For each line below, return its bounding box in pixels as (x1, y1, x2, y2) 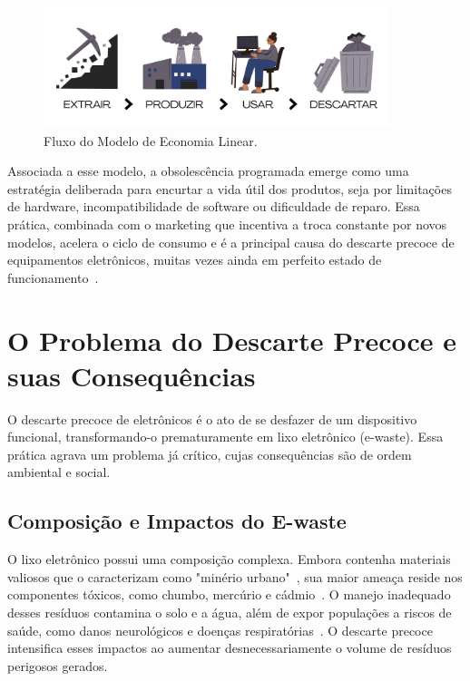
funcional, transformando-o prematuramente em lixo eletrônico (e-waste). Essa (7, 427, 444, 446)
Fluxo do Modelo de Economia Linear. (44, 131, 258, 150)
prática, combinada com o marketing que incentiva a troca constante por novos (7, 215, 447, 233)
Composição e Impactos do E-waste (7, 507, 347, 535)
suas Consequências (7, 356, 256, 394)
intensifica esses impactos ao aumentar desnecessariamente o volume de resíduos (7, 638, 452, 657)
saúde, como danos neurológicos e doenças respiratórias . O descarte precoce (7, 620, 433, 639)
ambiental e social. (7, 462, 111, 482)
